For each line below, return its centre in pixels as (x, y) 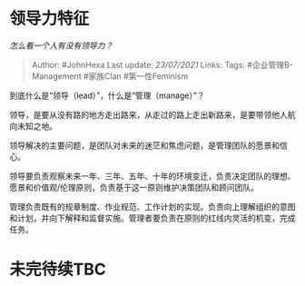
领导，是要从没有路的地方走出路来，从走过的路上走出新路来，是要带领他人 (148, 114)
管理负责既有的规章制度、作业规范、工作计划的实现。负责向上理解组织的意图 (152, 206)
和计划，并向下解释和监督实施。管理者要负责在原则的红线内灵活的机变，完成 (152, 218)
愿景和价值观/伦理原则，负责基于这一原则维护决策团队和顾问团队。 (134, 187)
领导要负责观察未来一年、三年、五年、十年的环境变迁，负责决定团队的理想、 (152, 176)
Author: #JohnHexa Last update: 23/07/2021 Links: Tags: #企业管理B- (162, 64)
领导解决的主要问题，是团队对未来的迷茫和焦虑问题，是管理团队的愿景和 (144, 145)
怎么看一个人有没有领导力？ (61, 45)
